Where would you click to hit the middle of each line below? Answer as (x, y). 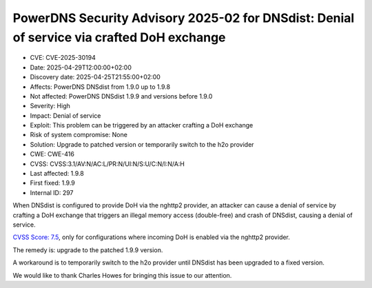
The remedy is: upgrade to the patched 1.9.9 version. (88, 250)
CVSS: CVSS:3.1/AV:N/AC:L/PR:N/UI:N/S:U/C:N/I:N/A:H (107, 164)
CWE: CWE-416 (52, 154)
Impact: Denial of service (65, 115)
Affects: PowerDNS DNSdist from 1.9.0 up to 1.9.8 (100, 87)
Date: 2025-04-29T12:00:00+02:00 (81, 67)
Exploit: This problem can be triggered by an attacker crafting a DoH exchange (142, 125)
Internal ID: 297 (52, 192)
